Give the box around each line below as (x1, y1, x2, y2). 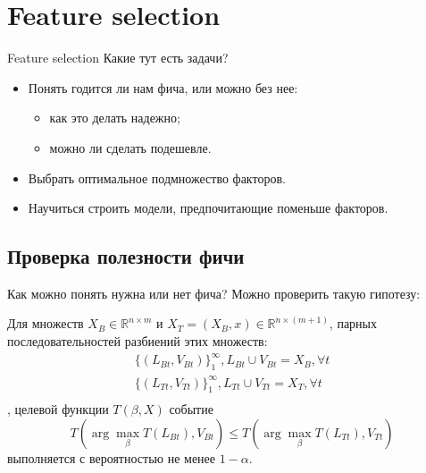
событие (169, 400, 213, 418)
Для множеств (7, 314, 84, 333)
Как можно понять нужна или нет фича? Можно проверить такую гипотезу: (7, 283, 421, 302)
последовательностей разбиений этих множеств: (7, 332, 268, 351)
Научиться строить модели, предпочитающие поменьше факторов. (28, 198, 388, 217)
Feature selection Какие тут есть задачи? (7, 48, 229, 67)
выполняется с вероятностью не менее (7, 448, 216, 467)
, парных (329, 314, 378, 333)
